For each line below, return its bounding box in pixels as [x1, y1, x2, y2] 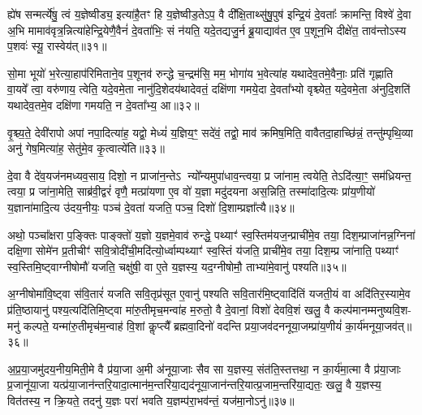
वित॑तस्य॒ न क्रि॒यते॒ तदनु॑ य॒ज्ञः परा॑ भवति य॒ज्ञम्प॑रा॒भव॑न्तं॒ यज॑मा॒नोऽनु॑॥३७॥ [7, 391, 295, 409]
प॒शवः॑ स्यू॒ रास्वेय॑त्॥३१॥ [7, 37, 107, 54]
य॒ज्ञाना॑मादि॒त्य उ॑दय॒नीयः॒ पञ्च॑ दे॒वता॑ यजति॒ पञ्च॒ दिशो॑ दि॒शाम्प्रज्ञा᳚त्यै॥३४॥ [7, 198, 295, 215]
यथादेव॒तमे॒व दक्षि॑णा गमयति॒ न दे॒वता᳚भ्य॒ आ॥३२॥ [7, 96, 200, 113]
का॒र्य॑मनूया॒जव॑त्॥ [345, 317, 412, 334]
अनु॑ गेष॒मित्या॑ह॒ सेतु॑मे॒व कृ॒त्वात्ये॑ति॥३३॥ [7, 140, 165, 157]
